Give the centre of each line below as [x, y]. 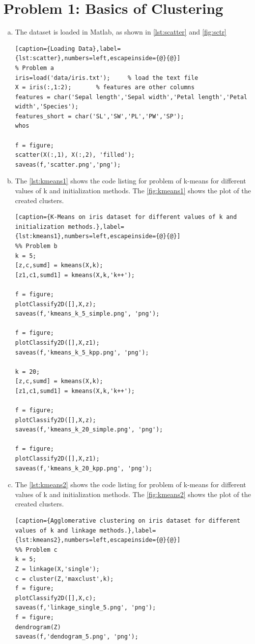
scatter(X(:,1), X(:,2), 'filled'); [75, 155]
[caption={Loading [45, 49]
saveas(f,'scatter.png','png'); [68, 164]
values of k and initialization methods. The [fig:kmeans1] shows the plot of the [133, 191]
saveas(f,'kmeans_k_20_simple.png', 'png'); [89, 430]
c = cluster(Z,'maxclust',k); [64, 579]
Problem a [38, 68]
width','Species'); [47, 107]
